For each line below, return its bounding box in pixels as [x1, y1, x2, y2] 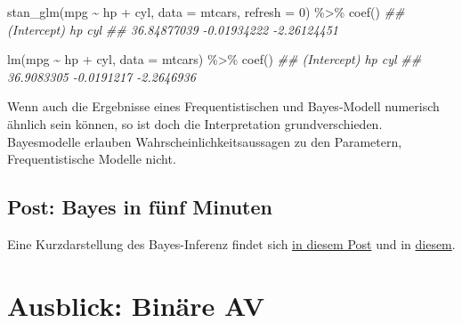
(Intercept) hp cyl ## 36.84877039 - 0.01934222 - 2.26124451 [7, 20, 338, 38]
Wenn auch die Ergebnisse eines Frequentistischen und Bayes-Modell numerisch [7, 97, 440, 116]
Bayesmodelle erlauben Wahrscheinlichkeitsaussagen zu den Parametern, [7, 132, 402, 150]
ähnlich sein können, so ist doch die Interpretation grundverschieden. [7, 114, 383, 133]
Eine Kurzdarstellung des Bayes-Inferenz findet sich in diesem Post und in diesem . [7, 234, 456, 253]
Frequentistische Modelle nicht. [7, 149, 176, 168]
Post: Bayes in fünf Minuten [7, 193, 272, 221]
